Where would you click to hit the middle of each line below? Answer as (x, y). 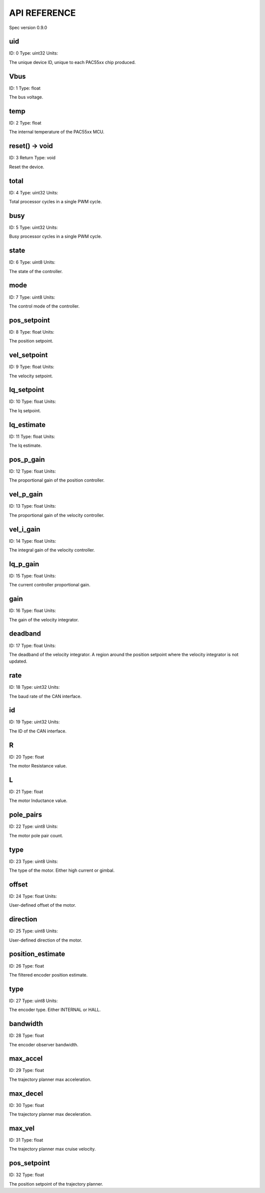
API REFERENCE (42, 13)
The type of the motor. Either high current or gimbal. (62, 870)
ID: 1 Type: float (25, 88)
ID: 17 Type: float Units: (32, 645)
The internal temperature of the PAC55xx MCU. (57, 132)
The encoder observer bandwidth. (44, 1044)
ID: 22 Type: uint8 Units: (34, 826)
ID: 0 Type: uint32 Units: (34, 53)
